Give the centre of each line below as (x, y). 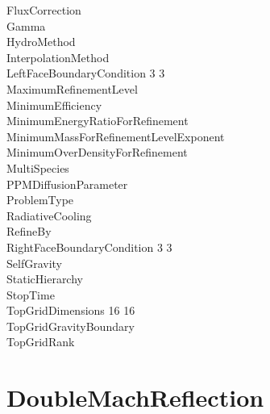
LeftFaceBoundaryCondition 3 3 (86, 73)
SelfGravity (34, 263)
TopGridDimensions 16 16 (71, 310)
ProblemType (40, 200)
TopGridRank (41, 342)
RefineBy (29, 231)
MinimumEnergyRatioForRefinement (98, 121)
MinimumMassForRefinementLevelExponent (116, 136)
